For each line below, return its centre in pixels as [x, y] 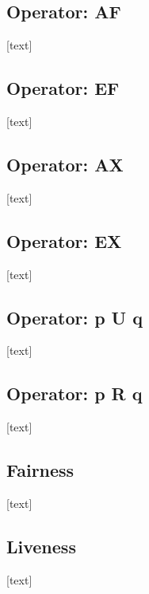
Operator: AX [65, 164]
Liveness [41, 546]
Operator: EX [64, 240]
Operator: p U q [74, 317]
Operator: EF [63, 88]
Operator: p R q [74, 393]
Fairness [40, 470]
